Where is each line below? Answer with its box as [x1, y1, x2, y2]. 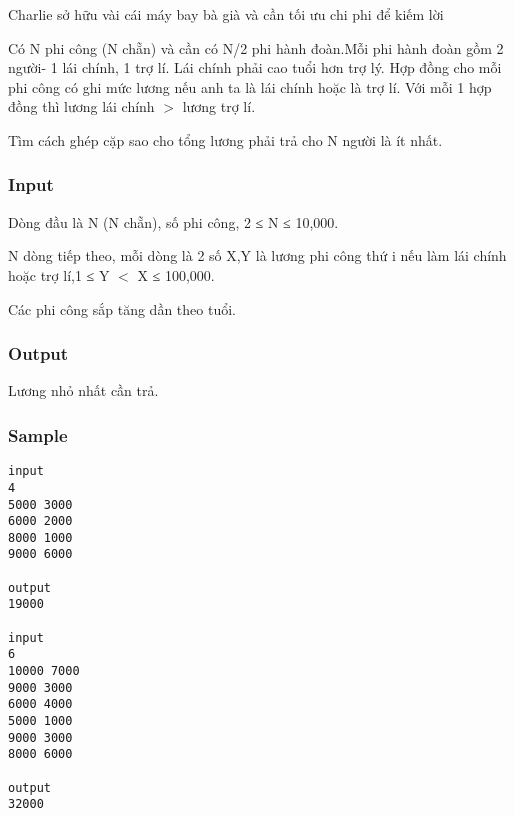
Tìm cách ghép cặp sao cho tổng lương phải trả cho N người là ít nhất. [8, 129, 443, 150]
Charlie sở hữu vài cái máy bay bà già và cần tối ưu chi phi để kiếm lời [8, 4, 444, 24]
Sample [8, 422, 68, 447]
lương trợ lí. [182, 96, 256, 117]
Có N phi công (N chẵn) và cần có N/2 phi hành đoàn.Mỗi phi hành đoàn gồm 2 [8, 37, 504, 58]
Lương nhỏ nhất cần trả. [8, 380, 159, 401]
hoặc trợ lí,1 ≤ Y [8, 264, 110, 285]
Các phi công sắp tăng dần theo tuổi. [8, 298, 236, 319]
